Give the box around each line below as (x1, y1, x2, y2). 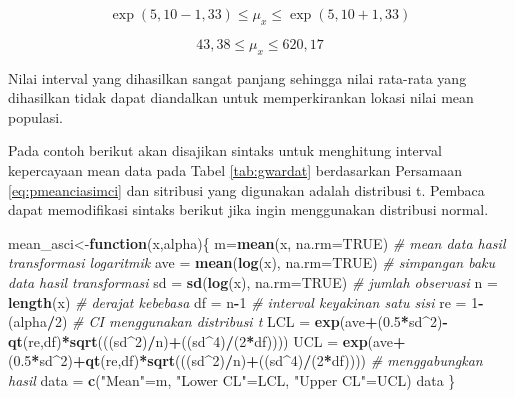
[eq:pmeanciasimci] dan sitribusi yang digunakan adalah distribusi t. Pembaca (8, 179, 485, 200)
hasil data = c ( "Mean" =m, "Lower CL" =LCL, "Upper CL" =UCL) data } (8, 369, 456, 390)
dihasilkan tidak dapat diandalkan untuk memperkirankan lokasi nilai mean (8, 87, 474, 108)
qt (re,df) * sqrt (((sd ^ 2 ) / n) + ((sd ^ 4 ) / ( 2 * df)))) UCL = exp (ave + (8, 330, 406, 351)
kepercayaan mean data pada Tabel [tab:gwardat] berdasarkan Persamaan (8, 159, 463, 180)
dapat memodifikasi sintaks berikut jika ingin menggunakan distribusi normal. (8, 199, 489, 220)
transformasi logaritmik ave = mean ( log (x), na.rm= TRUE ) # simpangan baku (8, 252, 496, 273)
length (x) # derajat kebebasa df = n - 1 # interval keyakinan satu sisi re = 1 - (8, 291, 484, 312)
